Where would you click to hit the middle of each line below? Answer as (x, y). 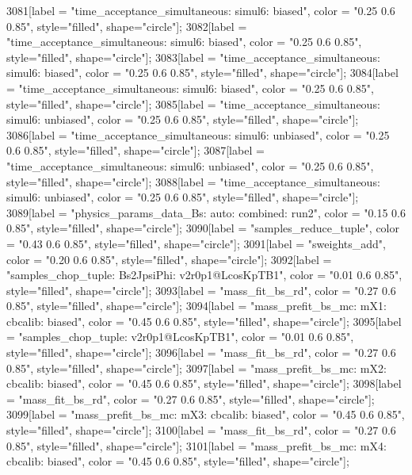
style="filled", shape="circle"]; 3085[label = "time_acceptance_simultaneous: (193, 103)
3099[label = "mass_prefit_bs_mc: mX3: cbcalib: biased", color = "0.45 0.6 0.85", (206, 414)
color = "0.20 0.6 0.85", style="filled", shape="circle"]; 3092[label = (169, 259)
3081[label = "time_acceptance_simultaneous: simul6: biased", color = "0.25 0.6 (201, 10)
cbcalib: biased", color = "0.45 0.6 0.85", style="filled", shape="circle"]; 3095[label (204, 321)
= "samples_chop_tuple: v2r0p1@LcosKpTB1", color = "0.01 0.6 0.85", (180, 337)
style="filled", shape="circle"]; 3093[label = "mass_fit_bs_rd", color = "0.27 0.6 (201, 290)
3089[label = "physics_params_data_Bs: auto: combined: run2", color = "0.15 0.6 (206, 212)
